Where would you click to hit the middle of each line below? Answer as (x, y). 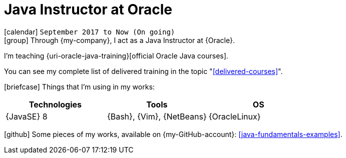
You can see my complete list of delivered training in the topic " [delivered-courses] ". (143, 71)
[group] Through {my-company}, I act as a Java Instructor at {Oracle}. (120, 40)
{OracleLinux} (235, 116)
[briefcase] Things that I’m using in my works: (79, 86)
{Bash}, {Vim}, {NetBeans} (157, 116)
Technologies (55, 104)
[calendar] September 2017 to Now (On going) (90, 31)
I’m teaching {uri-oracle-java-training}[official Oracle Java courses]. (116, 55)
